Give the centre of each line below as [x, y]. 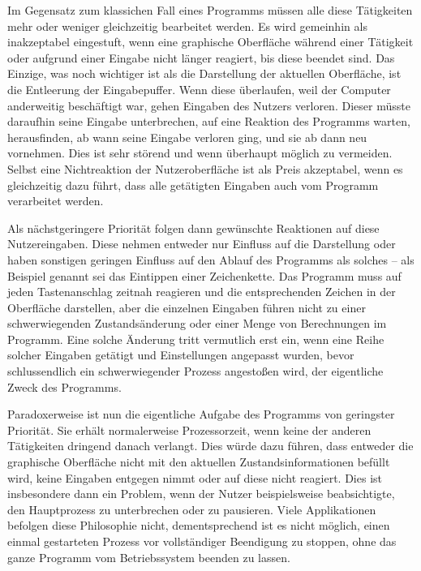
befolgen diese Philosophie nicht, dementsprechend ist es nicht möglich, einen [199, 525]
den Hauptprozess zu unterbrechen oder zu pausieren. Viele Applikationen [192, 509]
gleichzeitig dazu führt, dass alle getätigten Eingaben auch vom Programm [193, 185]
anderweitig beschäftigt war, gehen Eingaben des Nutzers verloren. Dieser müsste [209, 105]
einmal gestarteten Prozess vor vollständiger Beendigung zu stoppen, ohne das [202, 541]
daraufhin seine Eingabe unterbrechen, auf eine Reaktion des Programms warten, [209, 121]
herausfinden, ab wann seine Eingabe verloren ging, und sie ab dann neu [187, 137]
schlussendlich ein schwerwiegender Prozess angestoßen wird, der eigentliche [195, 371]
